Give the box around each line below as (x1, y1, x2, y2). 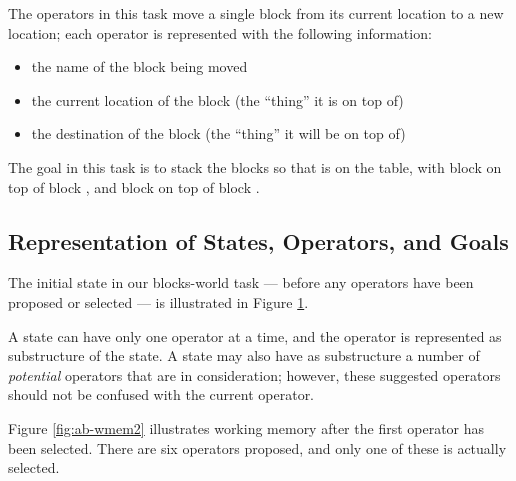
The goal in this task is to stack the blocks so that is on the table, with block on (8, 156, 502, 177)
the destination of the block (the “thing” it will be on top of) (31, 123, 406, 144)
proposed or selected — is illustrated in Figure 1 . (8, 291, 309, 312)
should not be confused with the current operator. (8, 384, 315, 405)
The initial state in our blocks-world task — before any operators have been (8, 272, 474, 293)
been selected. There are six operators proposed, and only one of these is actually (8, 437, 507, 458)
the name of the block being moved (31, 56, 248, 77)
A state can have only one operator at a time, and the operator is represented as (8, 325, 502, 346)
